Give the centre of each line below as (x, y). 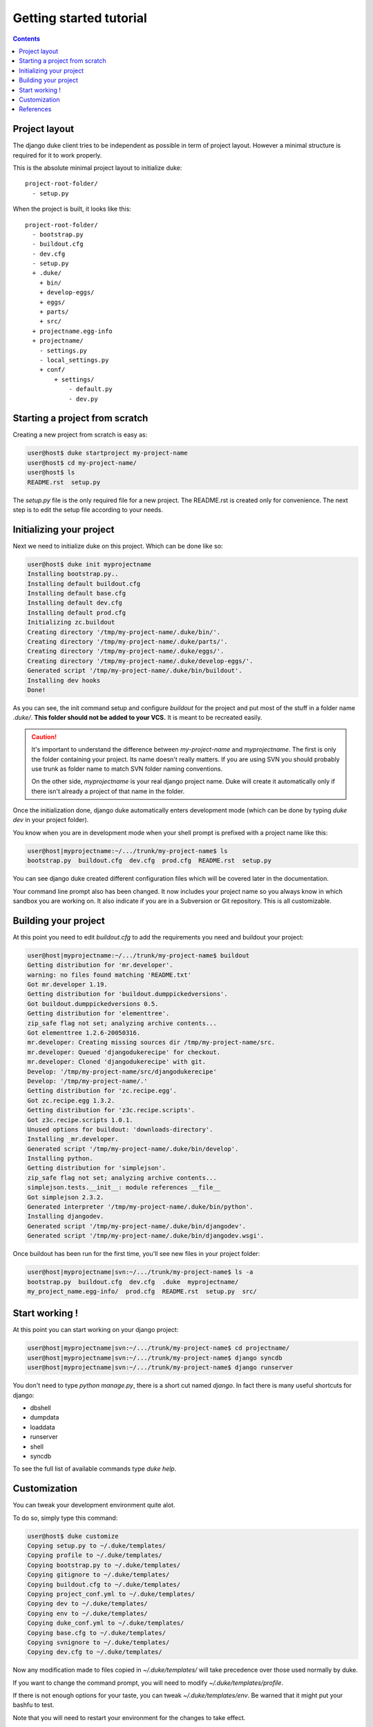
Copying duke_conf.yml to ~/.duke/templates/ (106, 1623)
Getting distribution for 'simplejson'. (96, 1168)
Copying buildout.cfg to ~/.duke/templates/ (104, 1584)
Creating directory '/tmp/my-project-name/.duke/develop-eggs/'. (140, 661)
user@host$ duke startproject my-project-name (107, 453)
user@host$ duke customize (73, 1536)
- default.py (91, 389)
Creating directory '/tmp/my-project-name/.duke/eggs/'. (126, 651)
